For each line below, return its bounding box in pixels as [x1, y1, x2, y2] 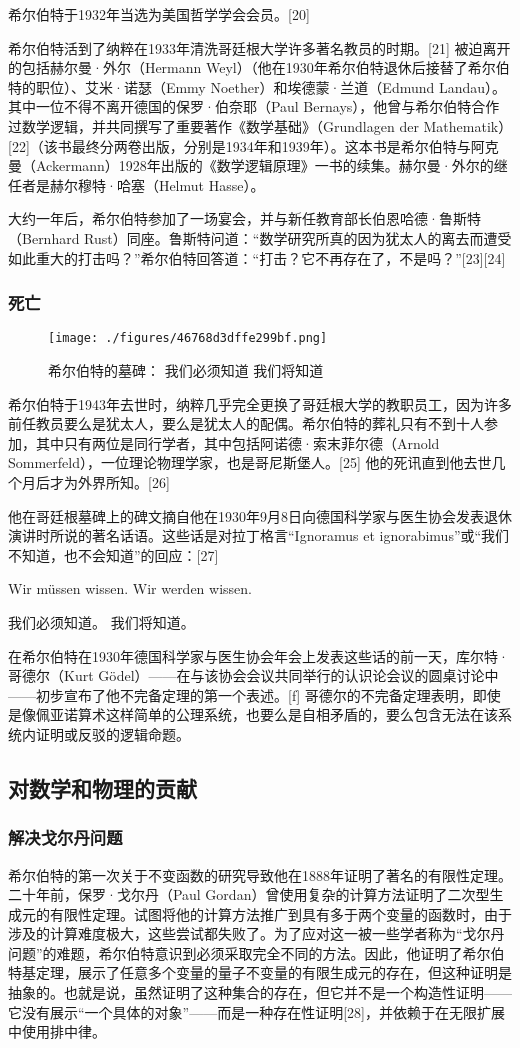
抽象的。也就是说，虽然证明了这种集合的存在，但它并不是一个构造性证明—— [8, 982, 512, 1003]
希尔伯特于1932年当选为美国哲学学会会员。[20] [8, 4, 310, 24]
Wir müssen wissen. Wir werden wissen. [8, 578, 252, 599]
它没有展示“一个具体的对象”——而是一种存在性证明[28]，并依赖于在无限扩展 [8, 1001, 505, 1022]
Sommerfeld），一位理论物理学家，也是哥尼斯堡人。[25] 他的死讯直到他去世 [8, 452, 492, 473]
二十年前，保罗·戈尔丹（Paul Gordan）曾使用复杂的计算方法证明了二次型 [8, 884, 490, 905]
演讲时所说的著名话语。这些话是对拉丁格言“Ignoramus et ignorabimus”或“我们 [8, 525, 510, 546]
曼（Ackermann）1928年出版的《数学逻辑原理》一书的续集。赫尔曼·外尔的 [8, 155, 494, 176]
